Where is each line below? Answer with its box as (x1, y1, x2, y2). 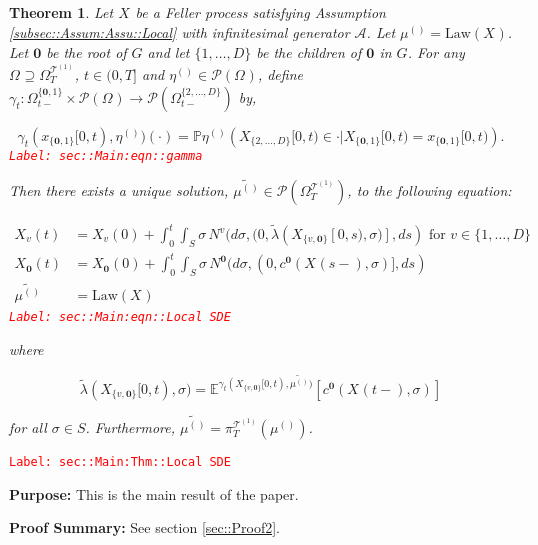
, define (257, 63, 303, 84)
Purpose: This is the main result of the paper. (9, 483, 299, 504)
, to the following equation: (347, 180, 512, 201)
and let (147, 42, 190, 63)
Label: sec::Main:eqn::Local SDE (9, 310, 231, 325)
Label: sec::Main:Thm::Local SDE (9, 455, 231, 470)
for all (9, 417, 47, 438)
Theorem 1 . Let (9, 2, 114, 22)
